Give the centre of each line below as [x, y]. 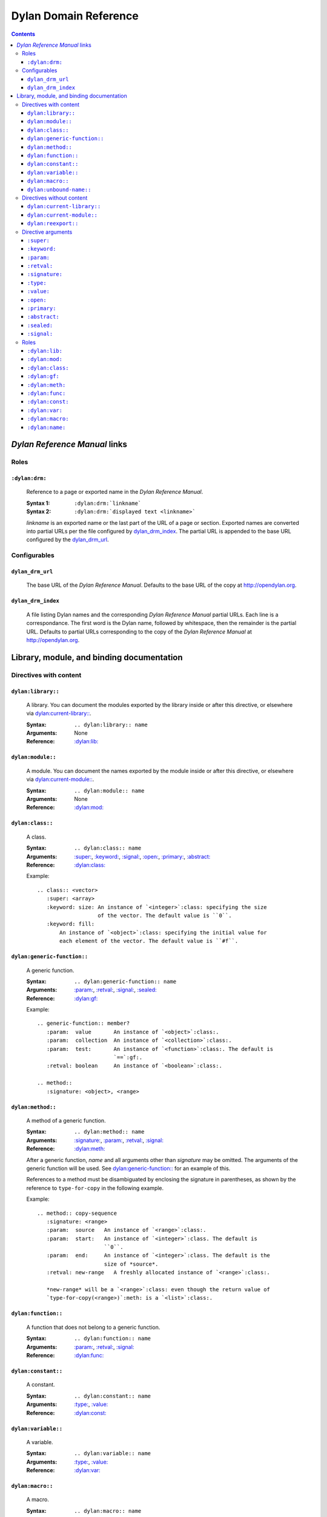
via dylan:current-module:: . [60, 779]
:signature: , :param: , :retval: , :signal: [119, 1140]
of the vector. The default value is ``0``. [165, 915]
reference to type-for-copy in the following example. [95, 1188]
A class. [36, 837]
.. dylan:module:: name [109, 791]
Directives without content [55, 198]
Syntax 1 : [38, 503]
